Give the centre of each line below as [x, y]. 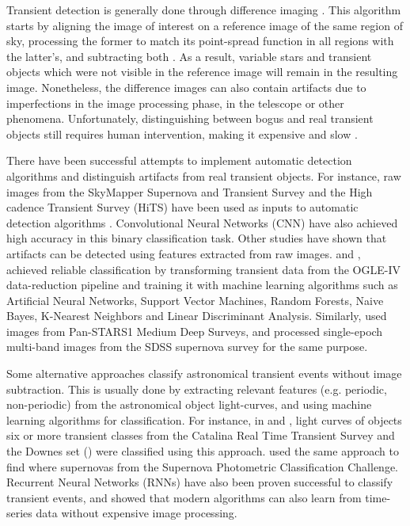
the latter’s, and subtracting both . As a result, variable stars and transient [189, 56]
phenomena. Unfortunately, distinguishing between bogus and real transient [190, 118]
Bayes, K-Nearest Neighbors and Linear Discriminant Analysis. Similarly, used [197, 316]
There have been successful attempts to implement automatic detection [179, 160]
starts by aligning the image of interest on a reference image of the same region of [205, 25]
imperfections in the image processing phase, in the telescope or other [175, 103]
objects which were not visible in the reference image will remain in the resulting [202, 72]
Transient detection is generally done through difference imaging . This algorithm [204, 10]
